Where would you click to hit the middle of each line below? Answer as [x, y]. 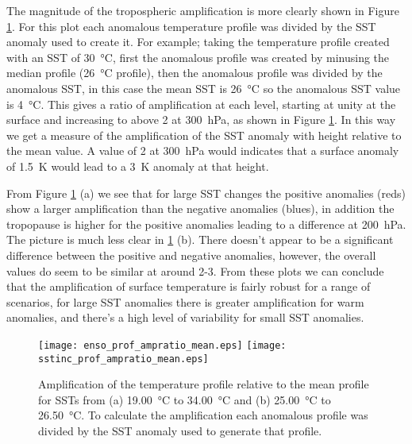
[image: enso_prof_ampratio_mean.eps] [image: [162, 345]
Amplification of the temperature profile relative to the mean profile [204, 384]
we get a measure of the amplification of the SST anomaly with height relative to [204, 135]
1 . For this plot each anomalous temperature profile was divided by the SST [191, 26]
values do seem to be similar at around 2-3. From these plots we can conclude [195, 270]
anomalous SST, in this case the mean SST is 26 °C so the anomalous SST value [204, 88]
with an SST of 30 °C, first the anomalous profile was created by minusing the [198, 57]
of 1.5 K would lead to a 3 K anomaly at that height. [138, 166]
